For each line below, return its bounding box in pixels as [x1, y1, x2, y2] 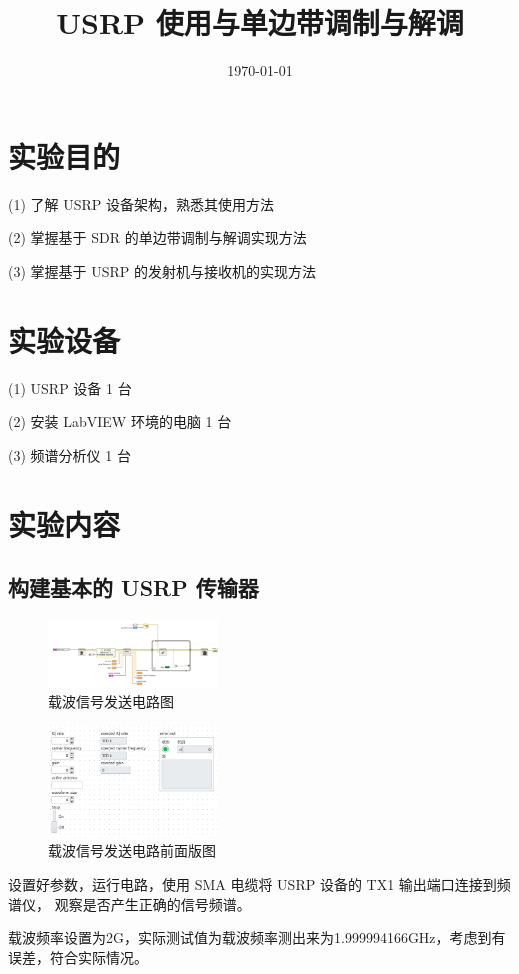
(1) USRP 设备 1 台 [8, 377, 132, 398]
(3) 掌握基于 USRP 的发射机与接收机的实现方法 [8, 260, 316, 281]
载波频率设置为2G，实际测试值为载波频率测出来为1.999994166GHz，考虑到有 [8, 927, 506, 948]
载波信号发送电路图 [48, 690, 174, 711]
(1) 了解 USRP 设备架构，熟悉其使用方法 [8, 193, 274, 214]
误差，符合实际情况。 [8, 946, 148, 967]
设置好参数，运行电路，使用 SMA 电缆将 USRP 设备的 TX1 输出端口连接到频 [8, 873, 511, 894]
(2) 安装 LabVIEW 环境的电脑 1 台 [8, 411, 232, 432]
